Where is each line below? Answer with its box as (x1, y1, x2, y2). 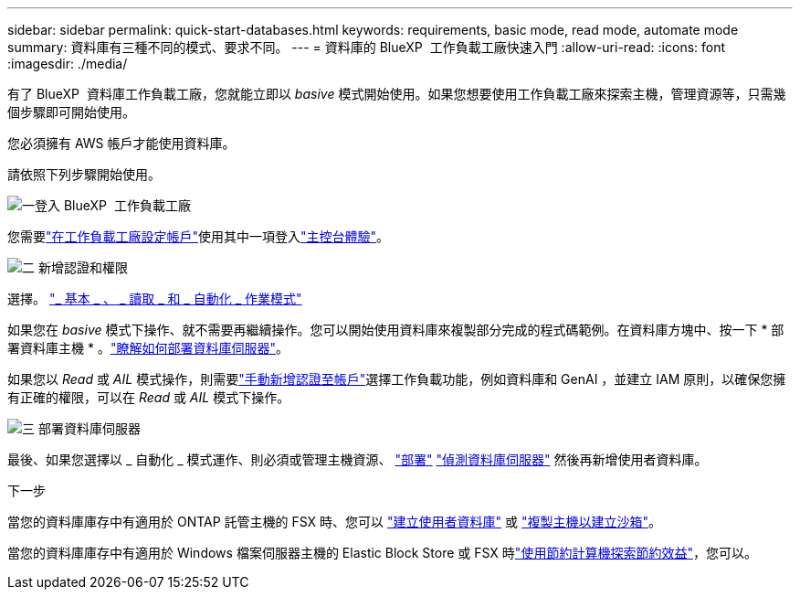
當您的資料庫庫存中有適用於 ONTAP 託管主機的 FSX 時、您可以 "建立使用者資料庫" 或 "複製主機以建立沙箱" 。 (7, 514, 662, 529)
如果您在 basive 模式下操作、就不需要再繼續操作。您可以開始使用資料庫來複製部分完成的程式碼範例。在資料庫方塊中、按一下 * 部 (7, 322, 784, 337)
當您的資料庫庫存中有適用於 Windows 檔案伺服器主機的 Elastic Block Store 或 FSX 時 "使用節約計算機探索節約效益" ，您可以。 (7, 545, 757, 560)
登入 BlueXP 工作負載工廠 (35, 197, 191, 213)
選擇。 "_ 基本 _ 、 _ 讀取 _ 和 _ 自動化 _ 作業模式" (7, 291, 302, 306)
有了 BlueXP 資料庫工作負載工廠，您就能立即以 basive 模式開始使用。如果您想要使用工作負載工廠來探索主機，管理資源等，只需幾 (7, 86, 786, 101)
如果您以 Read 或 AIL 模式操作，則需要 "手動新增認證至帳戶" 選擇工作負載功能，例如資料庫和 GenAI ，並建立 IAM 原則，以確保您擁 (7, 371, 786, 387)
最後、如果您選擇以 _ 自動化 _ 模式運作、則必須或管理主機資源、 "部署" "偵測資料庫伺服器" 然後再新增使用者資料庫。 (7, 452, 708, 467)
